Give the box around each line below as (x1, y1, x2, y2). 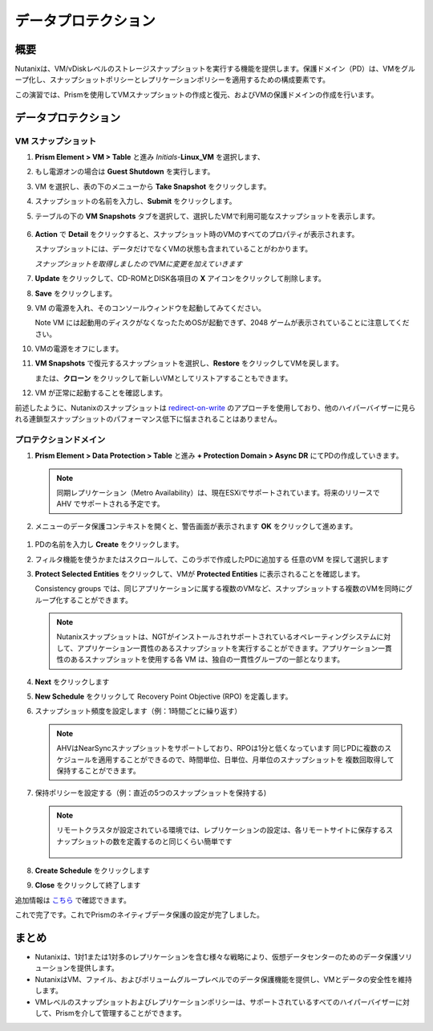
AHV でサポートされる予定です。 (56, 499, 164, 509)
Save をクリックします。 (34, 288, 117, 298)
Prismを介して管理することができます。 (55, 1008, 186, 1017)
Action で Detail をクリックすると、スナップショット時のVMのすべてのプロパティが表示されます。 (34, 229, 359, 238)
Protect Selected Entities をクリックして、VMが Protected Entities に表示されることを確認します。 (34, 568, 365, 578)
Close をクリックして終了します (34, 880, 141, 890)
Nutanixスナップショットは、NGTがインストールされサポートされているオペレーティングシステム (56, 632, 377, 642)
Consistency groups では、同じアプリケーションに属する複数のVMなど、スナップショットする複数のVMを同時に (34, 584, 407, 593)
